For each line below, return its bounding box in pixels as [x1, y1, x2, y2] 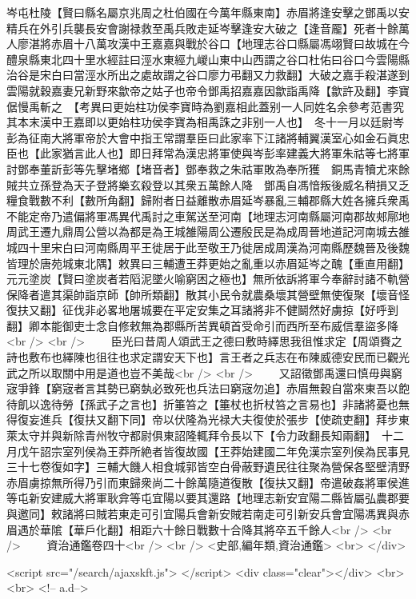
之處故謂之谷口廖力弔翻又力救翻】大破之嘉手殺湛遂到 [129, 66, 410, 83]
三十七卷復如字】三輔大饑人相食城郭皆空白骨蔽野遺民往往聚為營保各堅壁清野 [6, 458, 410, 475]
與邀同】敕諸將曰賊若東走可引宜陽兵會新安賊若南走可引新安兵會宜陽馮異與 [6, 505, 398, 521]
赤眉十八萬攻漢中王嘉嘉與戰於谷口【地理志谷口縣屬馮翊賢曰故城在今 [50, 35, 410, 52]
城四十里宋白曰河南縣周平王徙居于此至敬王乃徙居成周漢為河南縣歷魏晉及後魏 [6, 238, 410, 255]
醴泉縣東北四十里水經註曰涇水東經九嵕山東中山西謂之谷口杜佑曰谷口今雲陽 [6, 50, 398, 67]
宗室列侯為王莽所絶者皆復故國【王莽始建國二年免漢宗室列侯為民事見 [50, 442, 410, 459]
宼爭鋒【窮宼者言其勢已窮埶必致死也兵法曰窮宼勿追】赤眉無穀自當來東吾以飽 [6, 380, 410, 397]
